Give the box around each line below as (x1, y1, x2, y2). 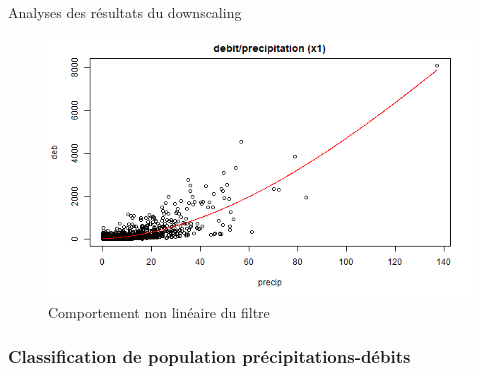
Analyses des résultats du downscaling (8, 2, 242, 22)
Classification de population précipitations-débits (8, 344, 411, 369)
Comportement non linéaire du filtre (48, 301, 270, 322)
